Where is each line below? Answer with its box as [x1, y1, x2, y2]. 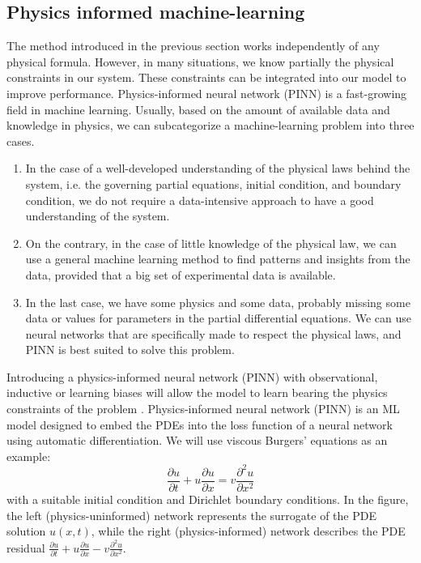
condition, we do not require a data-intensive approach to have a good [25, 191, 374, 208]
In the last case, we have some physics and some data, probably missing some [25, 293, 410, 310]
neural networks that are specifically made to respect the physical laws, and [25, 325, 402, 342]
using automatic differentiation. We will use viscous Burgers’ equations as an [6, 432, 388, 449]
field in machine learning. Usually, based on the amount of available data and [6, 100, 390, 117]
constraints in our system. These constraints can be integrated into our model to [6, 69, 406, 86]
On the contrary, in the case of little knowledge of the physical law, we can [25, 234, 397, 251]
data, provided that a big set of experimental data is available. [25, 266, 336, 283]
